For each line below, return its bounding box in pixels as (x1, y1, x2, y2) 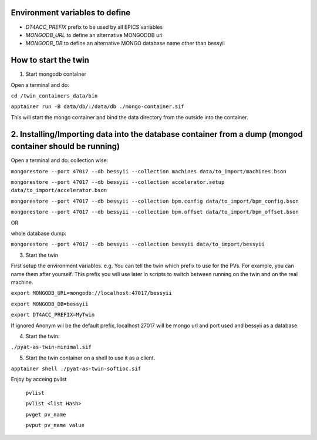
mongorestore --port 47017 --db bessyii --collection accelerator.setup (11, 179, 225, 186)
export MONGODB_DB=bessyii (11, 300, 89, 307)
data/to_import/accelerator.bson (11, 187, 107, 194)
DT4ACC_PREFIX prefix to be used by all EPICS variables (25, 23, 163, 31)
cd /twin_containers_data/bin (11, 92, 98, 99)
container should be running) (11, 142, 120, 152)
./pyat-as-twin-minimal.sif (11, 344, 92, 351)
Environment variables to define (11, 8, 131, 18)
